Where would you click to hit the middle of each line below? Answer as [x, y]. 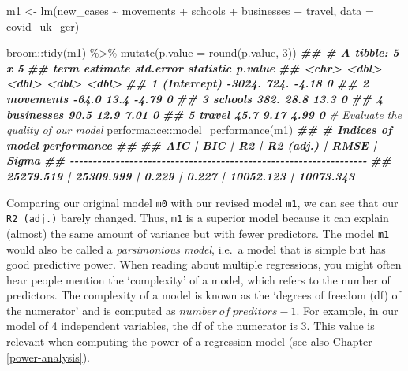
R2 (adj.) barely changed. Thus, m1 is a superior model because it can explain [198, 218]
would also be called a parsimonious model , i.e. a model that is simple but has [196, 249]
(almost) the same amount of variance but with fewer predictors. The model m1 [198, 233]
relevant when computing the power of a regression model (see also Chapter [189, 341]
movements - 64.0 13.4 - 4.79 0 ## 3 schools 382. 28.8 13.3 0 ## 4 [195, 98]
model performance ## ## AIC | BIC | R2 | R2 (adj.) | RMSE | [192, 145]
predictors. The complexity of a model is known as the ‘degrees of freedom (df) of [204, 295]
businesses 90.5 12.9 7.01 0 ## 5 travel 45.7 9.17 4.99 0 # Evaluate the [204, 114]
